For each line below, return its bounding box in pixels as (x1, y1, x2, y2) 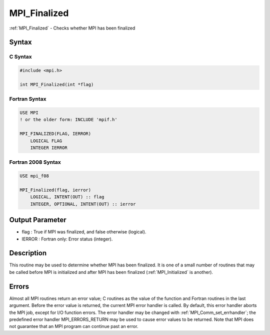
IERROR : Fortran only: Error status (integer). (21, 236, 113, 242)
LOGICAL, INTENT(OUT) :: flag (30, 194, 104, 200)
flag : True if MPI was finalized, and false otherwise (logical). (21, 229, 146, 235)
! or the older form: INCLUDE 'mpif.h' (19, 117, 117, 123)
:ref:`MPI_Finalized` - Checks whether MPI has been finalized (9, 25, 135, 31)
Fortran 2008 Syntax (9, 159, 61, 166)
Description (9, 249, 47, 257)
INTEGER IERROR (30, 145, 67, 150)
